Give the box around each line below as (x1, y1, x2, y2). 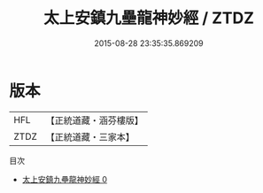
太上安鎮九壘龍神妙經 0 (21, 174, 108, 184)
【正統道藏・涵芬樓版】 (45, 114, 144, 127)
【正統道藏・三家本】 (45, 130, 135, 143)
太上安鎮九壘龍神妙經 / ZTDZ (43, 8, 255, 28)
